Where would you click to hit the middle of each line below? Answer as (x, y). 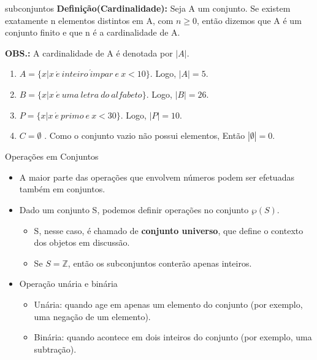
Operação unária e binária (68, 284)
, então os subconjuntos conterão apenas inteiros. (160, 263)
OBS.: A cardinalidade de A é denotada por (89, 53)
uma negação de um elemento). (92, 316)
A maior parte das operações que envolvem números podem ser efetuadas (157, 177)
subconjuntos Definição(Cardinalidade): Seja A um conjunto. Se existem (148, 8)
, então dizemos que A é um (249, 20)
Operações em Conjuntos (52, 156)
